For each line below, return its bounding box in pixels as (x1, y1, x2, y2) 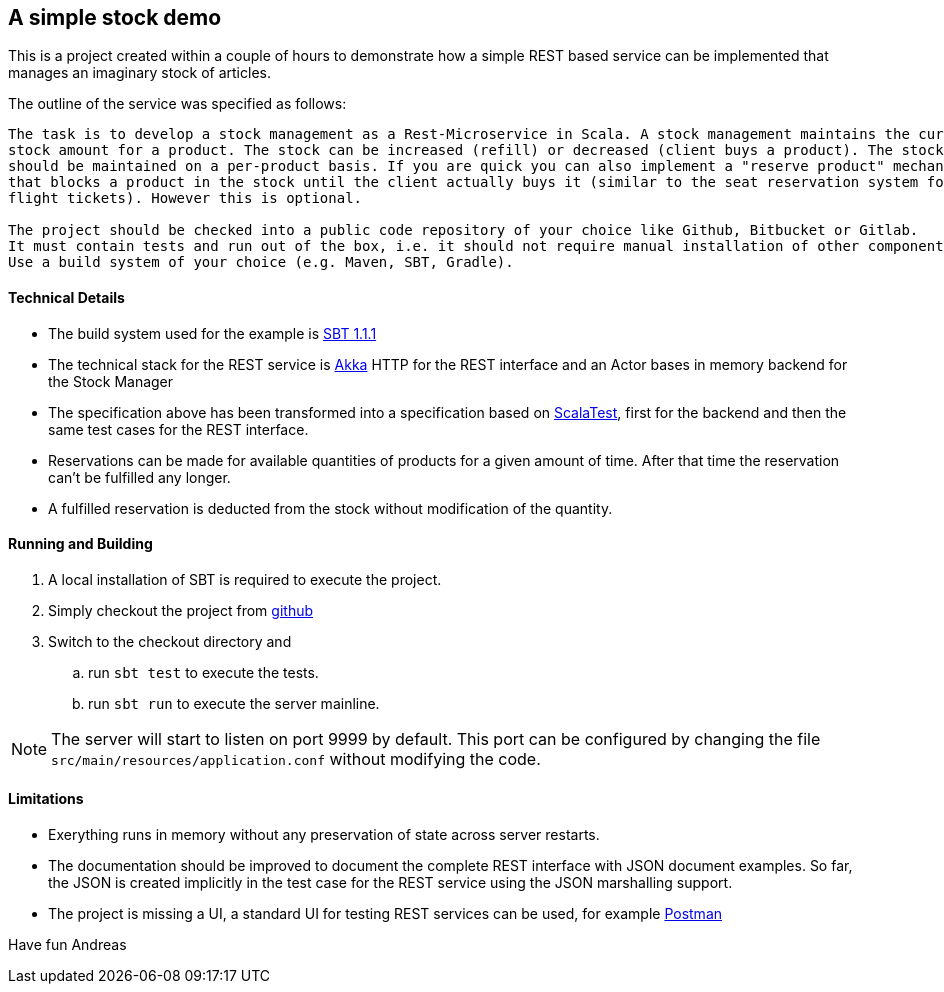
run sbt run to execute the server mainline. (88, 694, 380, 712)
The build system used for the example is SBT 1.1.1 (48, 324, 377, 342)
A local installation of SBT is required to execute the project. (48, 570, 442, 588)
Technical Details (8, 289, 125, 307)
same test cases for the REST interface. (48, 420, 309, 438)
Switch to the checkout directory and (48, 632, 292, 650)
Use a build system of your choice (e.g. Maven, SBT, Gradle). (8, 254, 514, 271)
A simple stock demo (8, 5, 222, 30)
